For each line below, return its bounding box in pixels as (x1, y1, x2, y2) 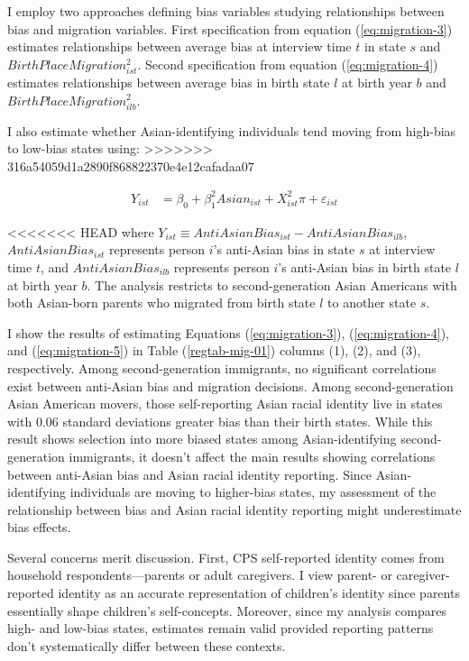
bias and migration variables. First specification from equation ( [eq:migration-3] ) (7, 19, 453, 38)
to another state (327, 293, 417, 312)
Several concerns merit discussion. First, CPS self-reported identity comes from (7, 547, 445, 566)
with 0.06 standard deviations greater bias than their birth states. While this (7, 411, 433, 430)
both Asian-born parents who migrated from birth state (7, 293, 316, 312)
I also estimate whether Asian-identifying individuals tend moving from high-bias (7, 121, 456, 140)
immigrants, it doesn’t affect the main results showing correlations (69, 446, 436, 465)
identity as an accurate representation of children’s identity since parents (58, 583, 460, 602)
